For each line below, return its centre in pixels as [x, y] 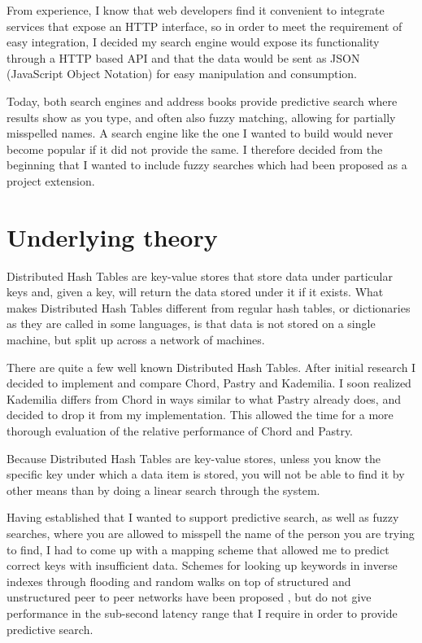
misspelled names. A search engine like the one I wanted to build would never [200, 133]
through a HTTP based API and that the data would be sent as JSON [183, 57]
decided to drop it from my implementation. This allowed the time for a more [200, 415]
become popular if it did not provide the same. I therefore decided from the [195, 149]
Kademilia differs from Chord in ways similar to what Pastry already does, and [204, 398]
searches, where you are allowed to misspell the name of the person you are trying [211, 533]
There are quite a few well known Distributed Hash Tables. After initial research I [211, 367]
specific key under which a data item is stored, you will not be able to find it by [206, 474]
